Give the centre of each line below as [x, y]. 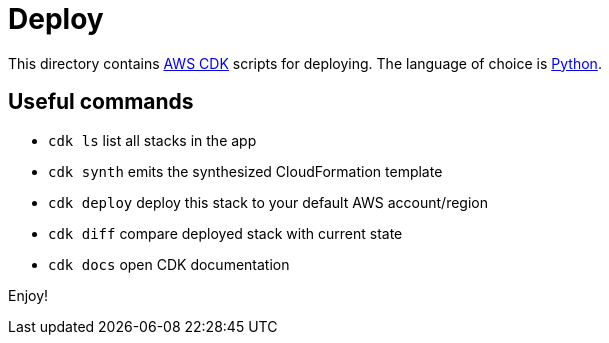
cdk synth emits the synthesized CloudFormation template [245, 171]
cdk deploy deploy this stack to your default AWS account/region [268, 202]
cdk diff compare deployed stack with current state [225, 233]
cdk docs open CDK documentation [169, 264]
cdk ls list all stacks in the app [152, 140]
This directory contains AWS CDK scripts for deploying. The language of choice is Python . [305, 63]
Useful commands [101, 102]
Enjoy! [28, 295]
